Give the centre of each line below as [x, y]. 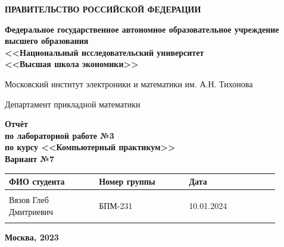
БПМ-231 [116, 205]
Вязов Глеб [29, 200]
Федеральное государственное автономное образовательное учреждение [142, 29]
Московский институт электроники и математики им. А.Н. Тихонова [129, 83]
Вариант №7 [29, 158]
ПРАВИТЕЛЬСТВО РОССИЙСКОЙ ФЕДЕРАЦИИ [103, 9]
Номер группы [127, 181]
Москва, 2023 [32, 237]
